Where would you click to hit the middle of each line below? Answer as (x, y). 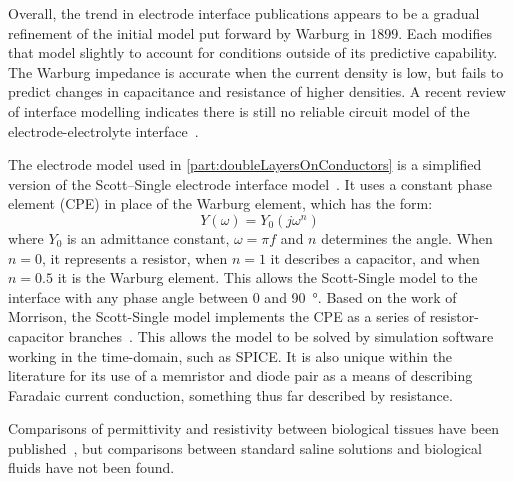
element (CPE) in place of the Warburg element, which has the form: (220, 203)
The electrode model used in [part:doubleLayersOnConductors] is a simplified (245, 164)
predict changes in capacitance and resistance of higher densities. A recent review (257, 91)
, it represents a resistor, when (135, 257)
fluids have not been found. (91, 467)
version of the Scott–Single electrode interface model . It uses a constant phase (250, 183)
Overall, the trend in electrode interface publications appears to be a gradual (244, 13)
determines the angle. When (407, 237)
